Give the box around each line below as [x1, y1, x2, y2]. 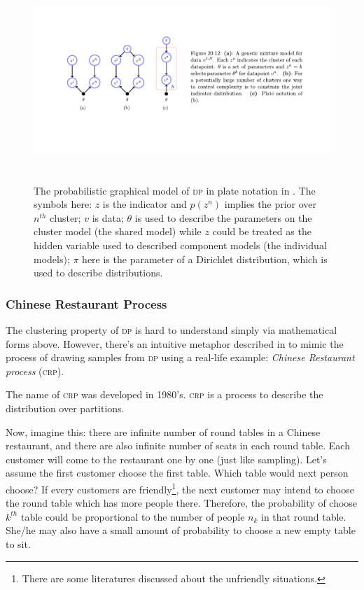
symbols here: [34, 197, 92, 211]
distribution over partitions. [6, 400, 125, 415]
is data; [92, 210, 124, 225]
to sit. [6, 536, 31, 551]
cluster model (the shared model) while [34, 224, 202, 239]
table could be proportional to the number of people [20, 509, 245, 524]
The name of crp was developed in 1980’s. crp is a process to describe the [6, 387, 323, 402]
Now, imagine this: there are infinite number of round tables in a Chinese [6, 424, 321, 439]
